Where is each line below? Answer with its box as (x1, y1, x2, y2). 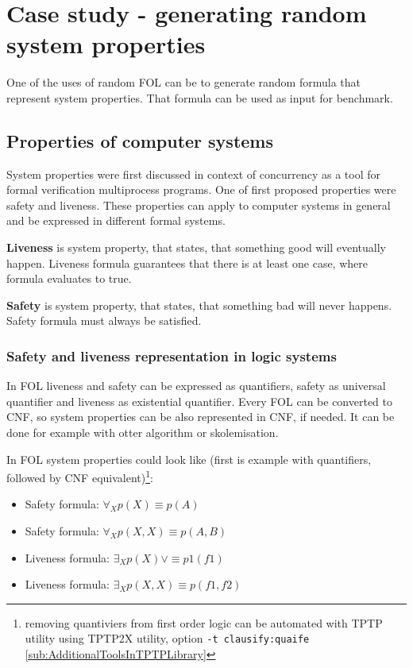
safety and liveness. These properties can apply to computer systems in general (6, 196, 391, 213)
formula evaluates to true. (6, 270, 132, 287)
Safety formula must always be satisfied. (6, 312, 202, 329)
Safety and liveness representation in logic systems (6, 346, 337, 365)
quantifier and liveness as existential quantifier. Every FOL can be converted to (6, 392, 393, 409)
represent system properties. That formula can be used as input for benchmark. (6, 89, 393, 106)
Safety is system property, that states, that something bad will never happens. (6, 296, 392, 313)
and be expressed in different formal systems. (6, 212, 226, 229)
